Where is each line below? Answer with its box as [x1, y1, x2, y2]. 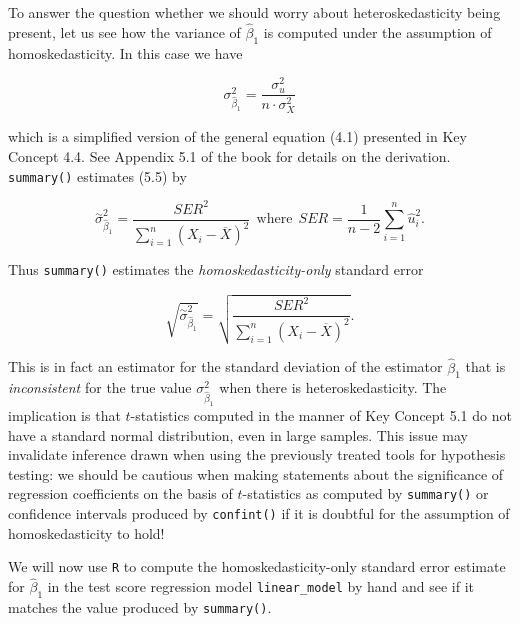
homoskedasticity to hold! [8, 522, 165, 543]
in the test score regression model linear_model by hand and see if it [47, 576, 474, 597]
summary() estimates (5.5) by [8, 165, 187, 186]
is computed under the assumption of [263, 21, 492, 42]
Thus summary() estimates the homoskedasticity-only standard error [8, 259, 424, 280]
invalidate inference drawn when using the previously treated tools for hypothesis [8, 444, 506, 465]
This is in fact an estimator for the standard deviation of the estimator [8, 356, 443, 377]
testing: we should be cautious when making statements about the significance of [8, 463, 504, 484]
